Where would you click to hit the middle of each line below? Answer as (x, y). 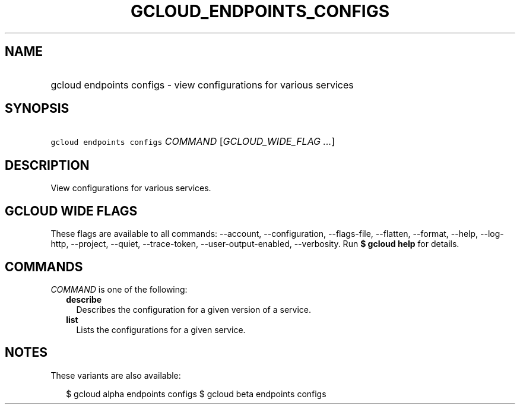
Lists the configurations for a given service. (161, 329)
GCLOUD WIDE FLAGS (71, 211)
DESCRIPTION (47, 165)
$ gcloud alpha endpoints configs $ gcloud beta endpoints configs (196, 394)
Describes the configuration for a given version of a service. (194, 309)
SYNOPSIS (37, 109)
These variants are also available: (116, 375)
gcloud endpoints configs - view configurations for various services (202, 85)
